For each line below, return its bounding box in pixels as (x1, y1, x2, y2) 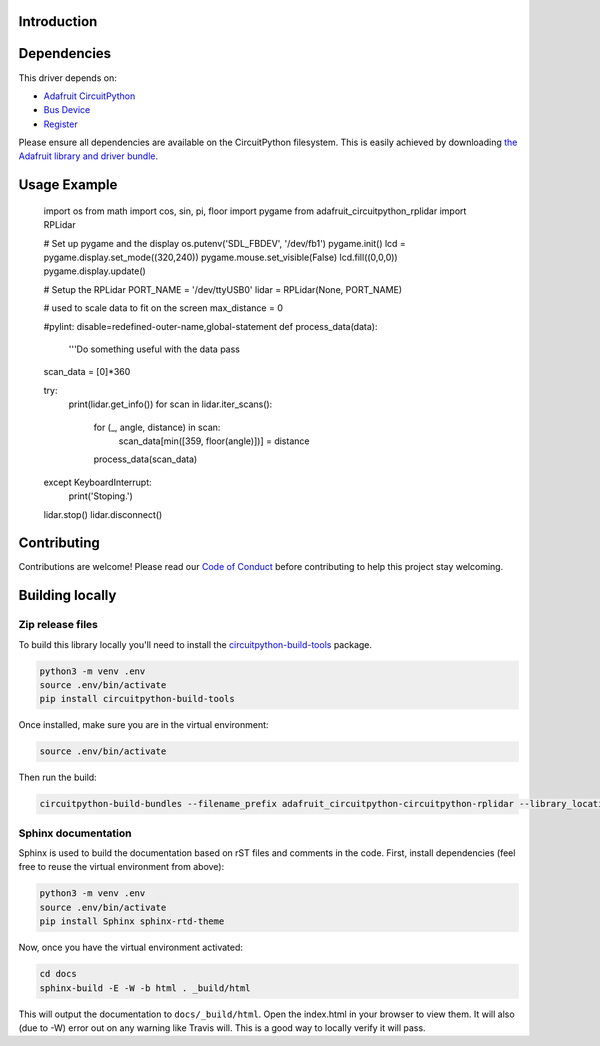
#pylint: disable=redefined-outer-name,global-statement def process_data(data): (43, 320, 378, 332)
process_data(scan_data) (93, 453, 198, 465)
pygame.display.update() (43, 265, 147, 277)
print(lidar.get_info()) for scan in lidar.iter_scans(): (68, 398, 273, 410)
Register (43, 118, 79, 130)
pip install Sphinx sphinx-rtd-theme (39, 916, 225, 927)
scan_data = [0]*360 (43, 366, 131, 378)
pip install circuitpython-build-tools (39, 693, 235, 705)
